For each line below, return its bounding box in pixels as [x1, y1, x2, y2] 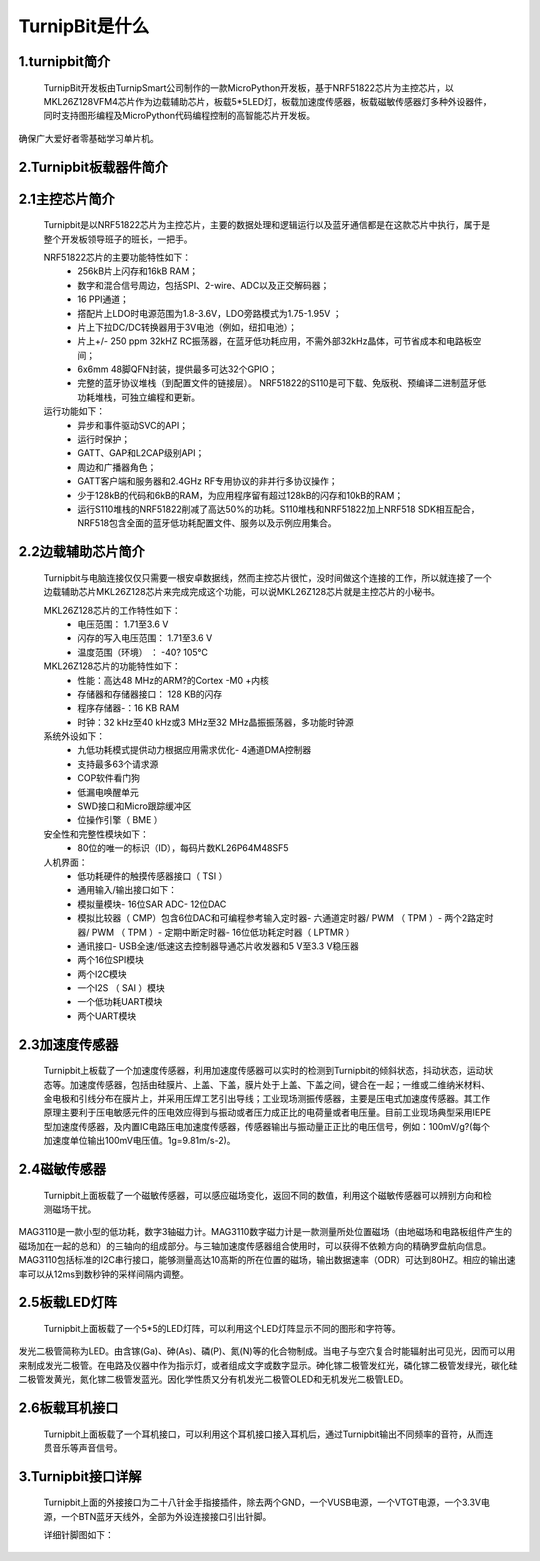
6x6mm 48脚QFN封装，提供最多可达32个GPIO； [77, 363, 278, 375]
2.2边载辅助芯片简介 [18, 543, 145, 560]
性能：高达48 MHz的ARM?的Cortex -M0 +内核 [77, 674, 269, 686]
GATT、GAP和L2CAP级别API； [77, 447, 205, 459]
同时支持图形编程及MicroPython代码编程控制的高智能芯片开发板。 [43, 110, 316, 122]
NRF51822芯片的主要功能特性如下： [43, 251, 192, 263]
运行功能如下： [43, 405, 105, 417]
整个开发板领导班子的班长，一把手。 [43, 233, 193, 245]
